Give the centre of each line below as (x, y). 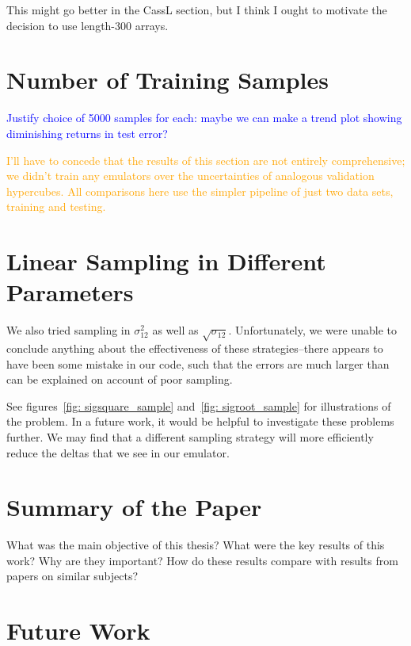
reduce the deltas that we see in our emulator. (118, 452)
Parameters (70, 292)
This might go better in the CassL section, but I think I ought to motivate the (197, 10)
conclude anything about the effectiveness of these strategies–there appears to (195, 348)
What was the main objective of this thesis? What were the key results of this (196, 545)
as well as (175, 330)
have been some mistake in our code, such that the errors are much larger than (198, 363)
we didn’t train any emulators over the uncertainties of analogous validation (190, 176)
